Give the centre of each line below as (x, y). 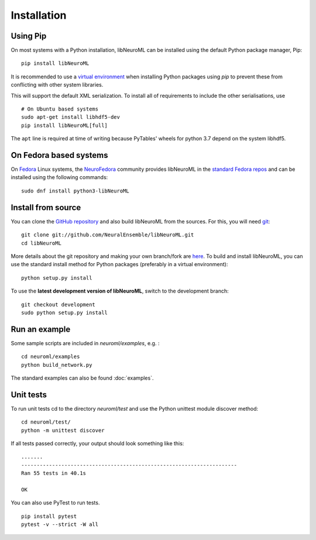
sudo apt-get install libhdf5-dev (71, 117)
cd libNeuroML (41, 243)
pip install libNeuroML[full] (65, 125)
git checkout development (59, 305)
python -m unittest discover (63, 430)
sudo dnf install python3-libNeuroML (75, 191)
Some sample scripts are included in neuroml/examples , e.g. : (85, 343)
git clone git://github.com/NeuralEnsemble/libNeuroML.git (108, 235)
